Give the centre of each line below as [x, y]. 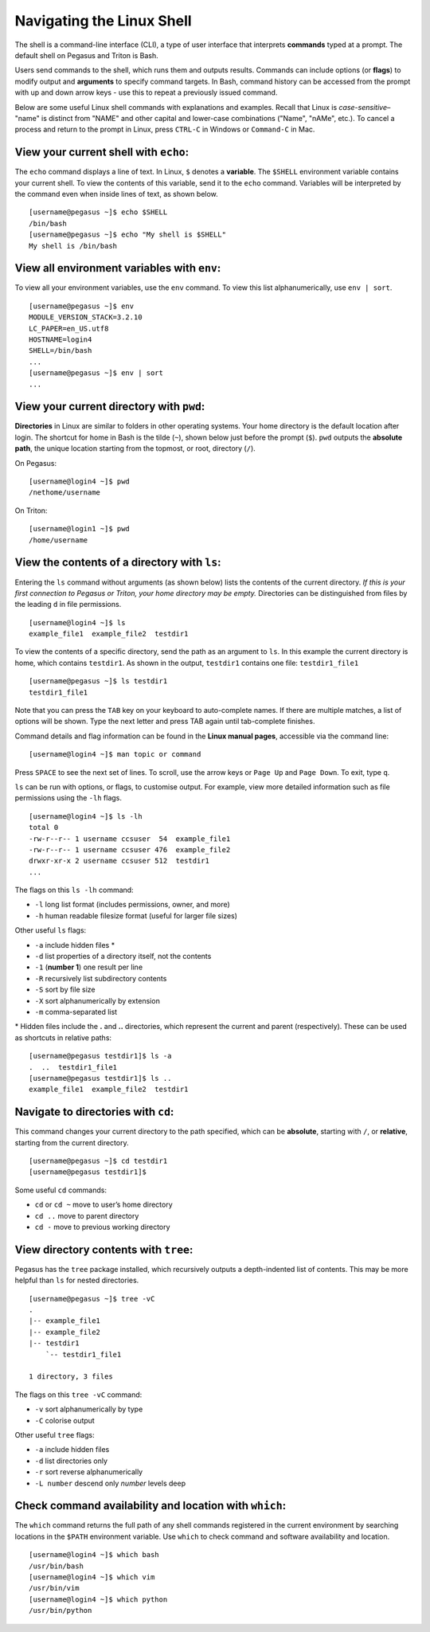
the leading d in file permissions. [68, 605]
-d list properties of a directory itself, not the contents [123, 957]
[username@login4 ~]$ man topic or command [115, 754]
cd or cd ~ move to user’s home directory [104, 1205]
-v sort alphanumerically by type [89, 1409]
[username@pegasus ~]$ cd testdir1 [98, 1161]
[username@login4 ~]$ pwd [80, 481]
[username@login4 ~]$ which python [98, 1599]
